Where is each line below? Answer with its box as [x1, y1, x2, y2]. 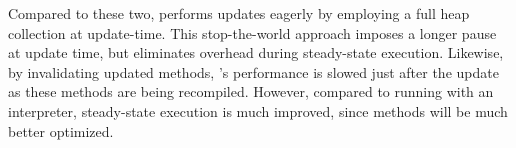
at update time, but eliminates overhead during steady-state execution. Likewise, [8, 42, 504, 63]
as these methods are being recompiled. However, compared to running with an [8, 81, 494, 102]
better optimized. [8, 120, 114, 141]
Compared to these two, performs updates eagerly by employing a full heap [8, 3, 470, 23]
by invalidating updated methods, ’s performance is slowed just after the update [8, 61, 499, 82]
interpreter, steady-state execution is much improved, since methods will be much [8, 100, 508, 121]
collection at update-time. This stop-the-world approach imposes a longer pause [8, 22, 497, 43]
